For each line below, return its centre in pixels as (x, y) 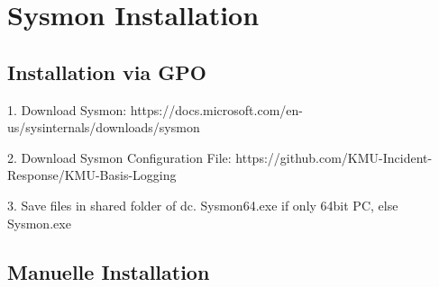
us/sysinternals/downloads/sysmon (104, 127)
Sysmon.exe (39, 223)
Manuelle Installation (109, 271)
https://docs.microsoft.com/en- (216, 109)
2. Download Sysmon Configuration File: (119, 157)
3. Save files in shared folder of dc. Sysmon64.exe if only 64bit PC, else (203, 205)
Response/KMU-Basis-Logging (92, 175)
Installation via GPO (107, 72)
